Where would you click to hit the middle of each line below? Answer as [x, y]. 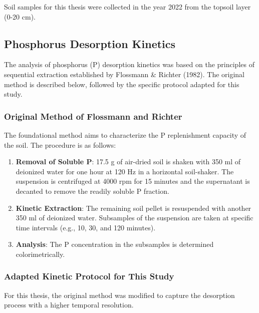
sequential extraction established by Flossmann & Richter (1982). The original [124, 74]
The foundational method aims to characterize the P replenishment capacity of [125, 134]
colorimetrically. [40, 254]
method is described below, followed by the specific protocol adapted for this [122, 84]
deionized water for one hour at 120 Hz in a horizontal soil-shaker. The [125, 171]
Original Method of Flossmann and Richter [93, 116]
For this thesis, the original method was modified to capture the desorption [119, 295]
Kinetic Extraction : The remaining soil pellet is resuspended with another [134, 208]
